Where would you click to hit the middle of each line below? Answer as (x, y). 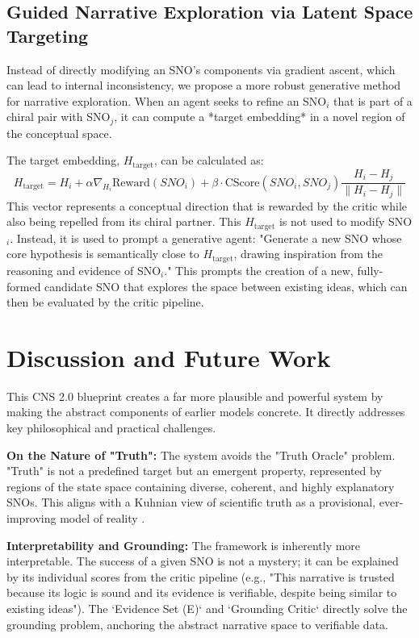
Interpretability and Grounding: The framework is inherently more (184, 545)
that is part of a (373, 100)
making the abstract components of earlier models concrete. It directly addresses (206, 412)
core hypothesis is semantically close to (103, 254)
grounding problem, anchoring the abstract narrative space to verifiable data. (197, 624)
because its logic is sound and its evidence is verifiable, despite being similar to (202, 592)
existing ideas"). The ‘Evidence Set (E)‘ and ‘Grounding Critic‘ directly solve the (207, 608)
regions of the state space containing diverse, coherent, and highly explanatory (201, 486)
